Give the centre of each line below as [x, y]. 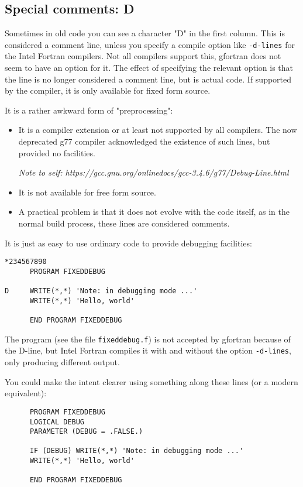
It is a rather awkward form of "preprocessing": [89, 110]
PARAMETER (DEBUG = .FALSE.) [86, 432]
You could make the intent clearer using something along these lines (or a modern [151, 381]
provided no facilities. [57, 152]
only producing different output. [62, 362]
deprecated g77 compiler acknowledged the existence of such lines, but [144, 141]
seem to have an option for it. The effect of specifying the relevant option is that [149, 68]
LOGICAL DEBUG [57, 422]
